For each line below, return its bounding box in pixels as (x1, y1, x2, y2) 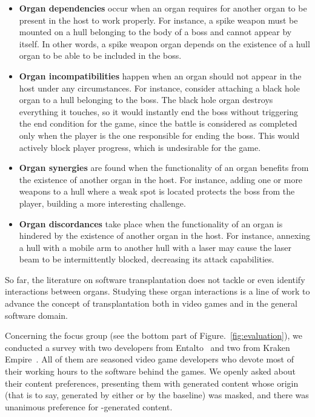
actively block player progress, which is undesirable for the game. (19, 141, 261, 153)
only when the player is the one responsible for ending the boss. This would (19, 128, 300, 141)
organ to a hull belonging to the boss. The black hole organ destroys (19, 93, 273, 106)
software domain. (5, 309, 68, 321)
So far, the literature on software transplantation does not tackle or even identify (5, 273, 305, 285)
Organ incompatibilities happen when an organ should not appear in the (19, 69, 302, 82)
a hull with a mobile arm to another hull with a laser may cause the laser (19, 241, 291, 253)
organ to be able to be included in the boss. (19, 49, 182, 62)
